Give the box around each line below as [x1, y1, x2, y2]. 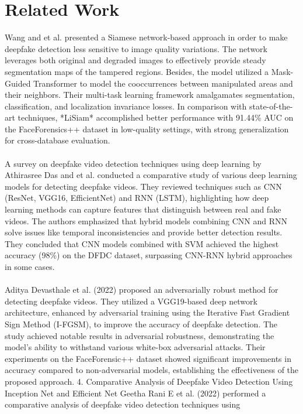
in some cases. [5, 261, 55, 272]
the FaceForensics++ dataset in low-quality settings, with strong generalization [5, 122, 289, 135]
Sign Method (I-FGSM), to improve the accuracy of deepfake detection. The [5, 317, 278, 330]
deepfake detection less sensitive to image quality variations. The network [5, 42, 267, 54]
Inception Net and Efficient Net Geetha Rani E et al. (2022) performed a [5, 386, 266, 399]
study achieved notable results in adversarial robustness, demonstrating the [5, 329, 274, 341]
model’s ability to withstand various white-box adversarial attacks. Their [5, 341, 266, 353]
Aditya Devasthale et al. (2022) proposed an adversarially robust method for [5, 283, 278, 296]
